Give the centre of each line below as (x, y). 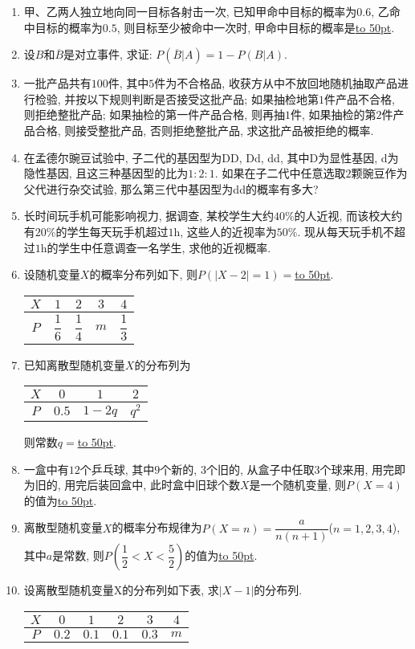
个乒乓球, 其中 (117, 469)
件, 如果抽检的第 (333, 114)
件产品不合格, (359, 98)
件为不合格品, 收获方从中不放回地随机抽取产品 (276, 83)
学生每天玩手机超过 (118, 231)
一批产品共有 (57, 83)
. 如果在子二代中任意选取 (280, 173)
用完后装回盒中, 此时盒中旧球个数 (152, 485)
